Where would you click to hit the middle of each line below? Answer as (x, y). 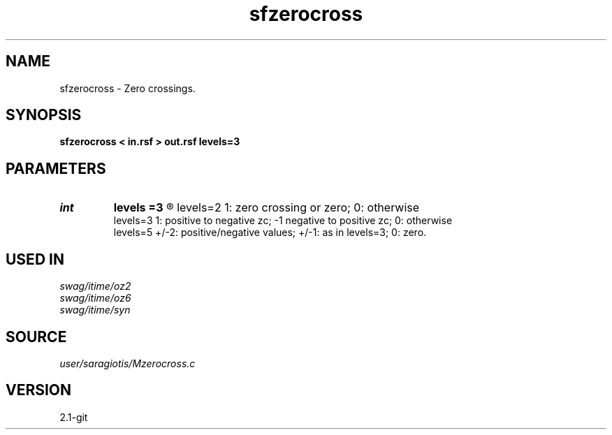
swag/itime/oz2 (95, 286)
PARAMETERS (56, 168)
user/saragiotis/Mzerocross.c (127, 363)
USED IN (35, 259)
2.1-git (74, 417)
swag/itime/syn (95, 310)
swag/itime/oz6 (95, 298)
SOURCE (36, 337)
